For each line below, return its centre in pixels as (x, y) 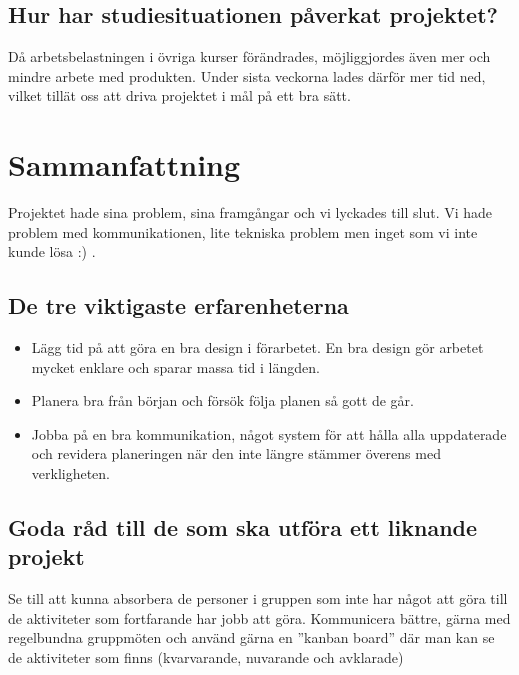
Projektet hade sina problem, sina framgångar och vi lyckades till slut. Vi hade (250, 212)
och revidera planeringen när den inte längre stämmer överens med (236, 453)
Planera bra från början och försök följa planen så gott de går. (222, 400)
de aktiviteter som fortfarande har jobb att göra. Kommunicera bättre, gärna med (259, 617)
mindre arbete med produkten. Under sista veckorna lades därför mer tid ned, (247, 75)
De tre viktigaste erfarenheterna (178, 305)
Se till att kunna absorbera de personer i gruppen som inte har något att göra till (258, 598)
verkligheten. (71, 473)
